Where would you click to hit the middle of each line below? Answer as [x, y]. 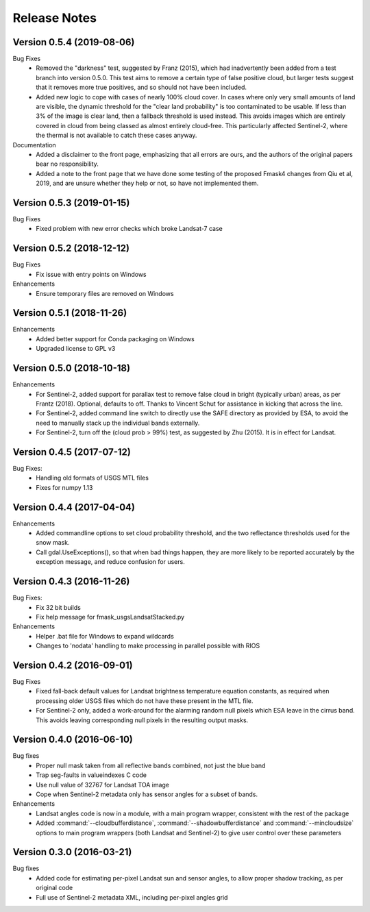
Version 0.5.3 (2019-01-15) [71, 202]
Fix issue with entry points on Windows [91, 274]
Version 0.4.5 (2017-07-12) [72, 452]
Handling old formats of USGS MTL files [92, 478]
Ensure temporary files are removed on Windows [105, 293]
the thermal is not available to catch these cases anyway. [116, 135]
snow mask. [53, 543]
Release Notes [55, 18]
